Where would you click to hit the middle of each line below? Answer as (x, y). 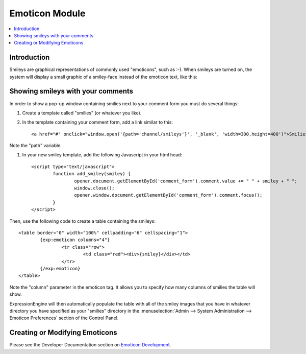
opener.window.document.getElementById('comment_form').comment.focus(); (168, 195)
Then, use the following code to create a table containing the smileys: (82, 221)
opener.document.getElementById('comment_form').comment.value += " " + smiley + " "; (186, 181)
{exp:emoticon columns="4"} (75, 240)
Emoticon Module (47, 13)
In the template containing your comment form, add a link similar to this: (98, 122)
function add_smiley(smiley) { (92, 174)
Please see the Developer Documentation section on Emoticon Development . (90, 345)
